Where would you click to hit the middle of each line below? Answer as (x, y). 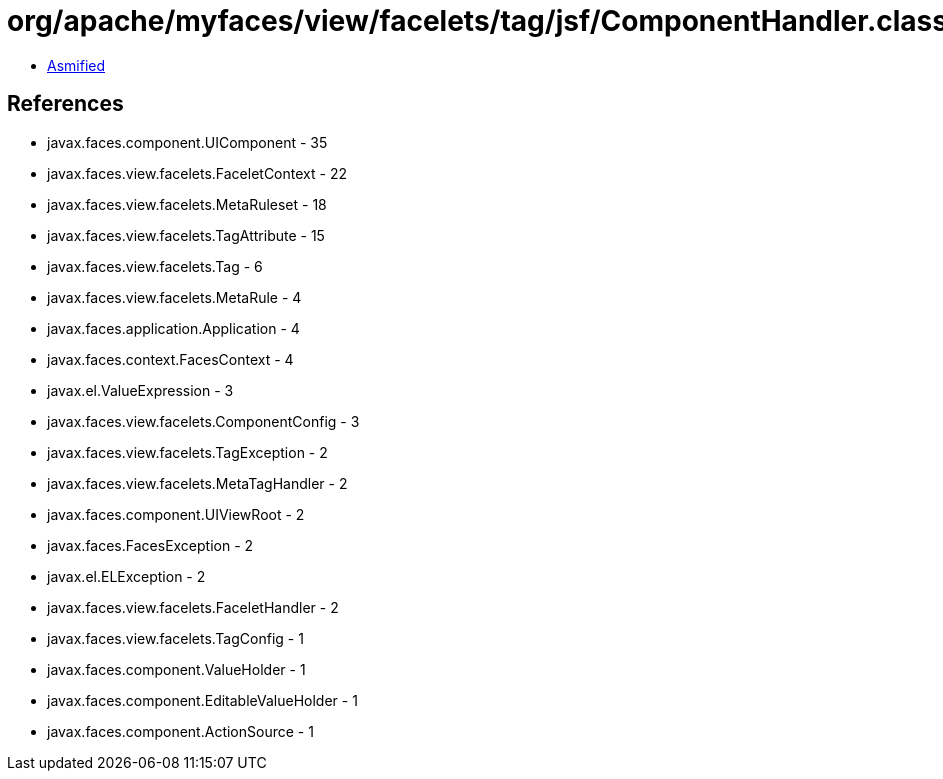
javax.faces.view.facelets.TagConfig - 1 (175, 638)
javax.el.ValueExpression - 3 (140, 390)
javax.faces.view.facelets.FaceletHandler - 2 (193, 607)
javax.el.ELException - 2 (126, 576)
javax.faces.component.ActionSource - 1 (180, 731)
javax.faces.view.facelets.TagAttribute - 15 (186, 235)
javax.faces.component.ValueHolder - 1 (176, 669)
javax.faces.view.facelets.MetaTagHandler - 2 (197, 483)
